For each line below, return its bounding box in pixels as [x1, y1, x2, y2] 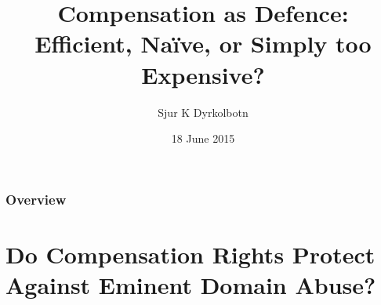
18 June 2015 [171, 130, 235, 147]
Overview [5, 189, 67, 209]
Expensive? [141, 58, 265, 90]
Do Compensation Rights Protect [5, 238, 376, 270]
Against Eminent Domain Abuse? [5, 268, 376, 300]
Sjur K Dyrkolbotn [158, 103, 249, 120]
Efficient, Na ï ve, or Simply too [34, 27, 372, 60]
